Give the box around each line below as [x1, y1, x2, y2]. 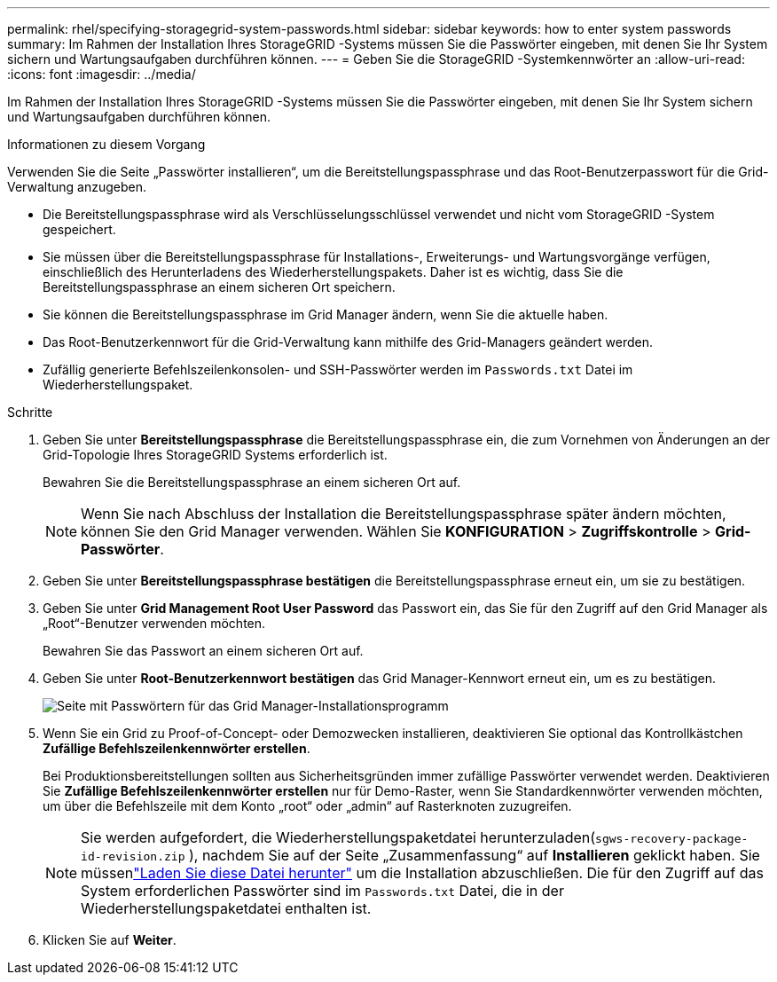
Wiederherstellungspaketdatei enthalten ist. [81, 900, 372, 917]
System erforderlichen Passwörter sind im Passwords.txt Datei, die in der [81, 882, 564, 900]
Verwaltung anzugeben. [7, 179, 146, 194]
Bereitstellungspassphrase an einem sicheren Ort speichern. [43, 279, 396, 295]
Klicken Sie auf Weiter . [43, 932, 177, 947]
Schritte [7, 405, 53, 420]
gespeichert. [43, 222, 116, 237]
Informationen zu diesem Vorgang [7, 137, 206, 152]
